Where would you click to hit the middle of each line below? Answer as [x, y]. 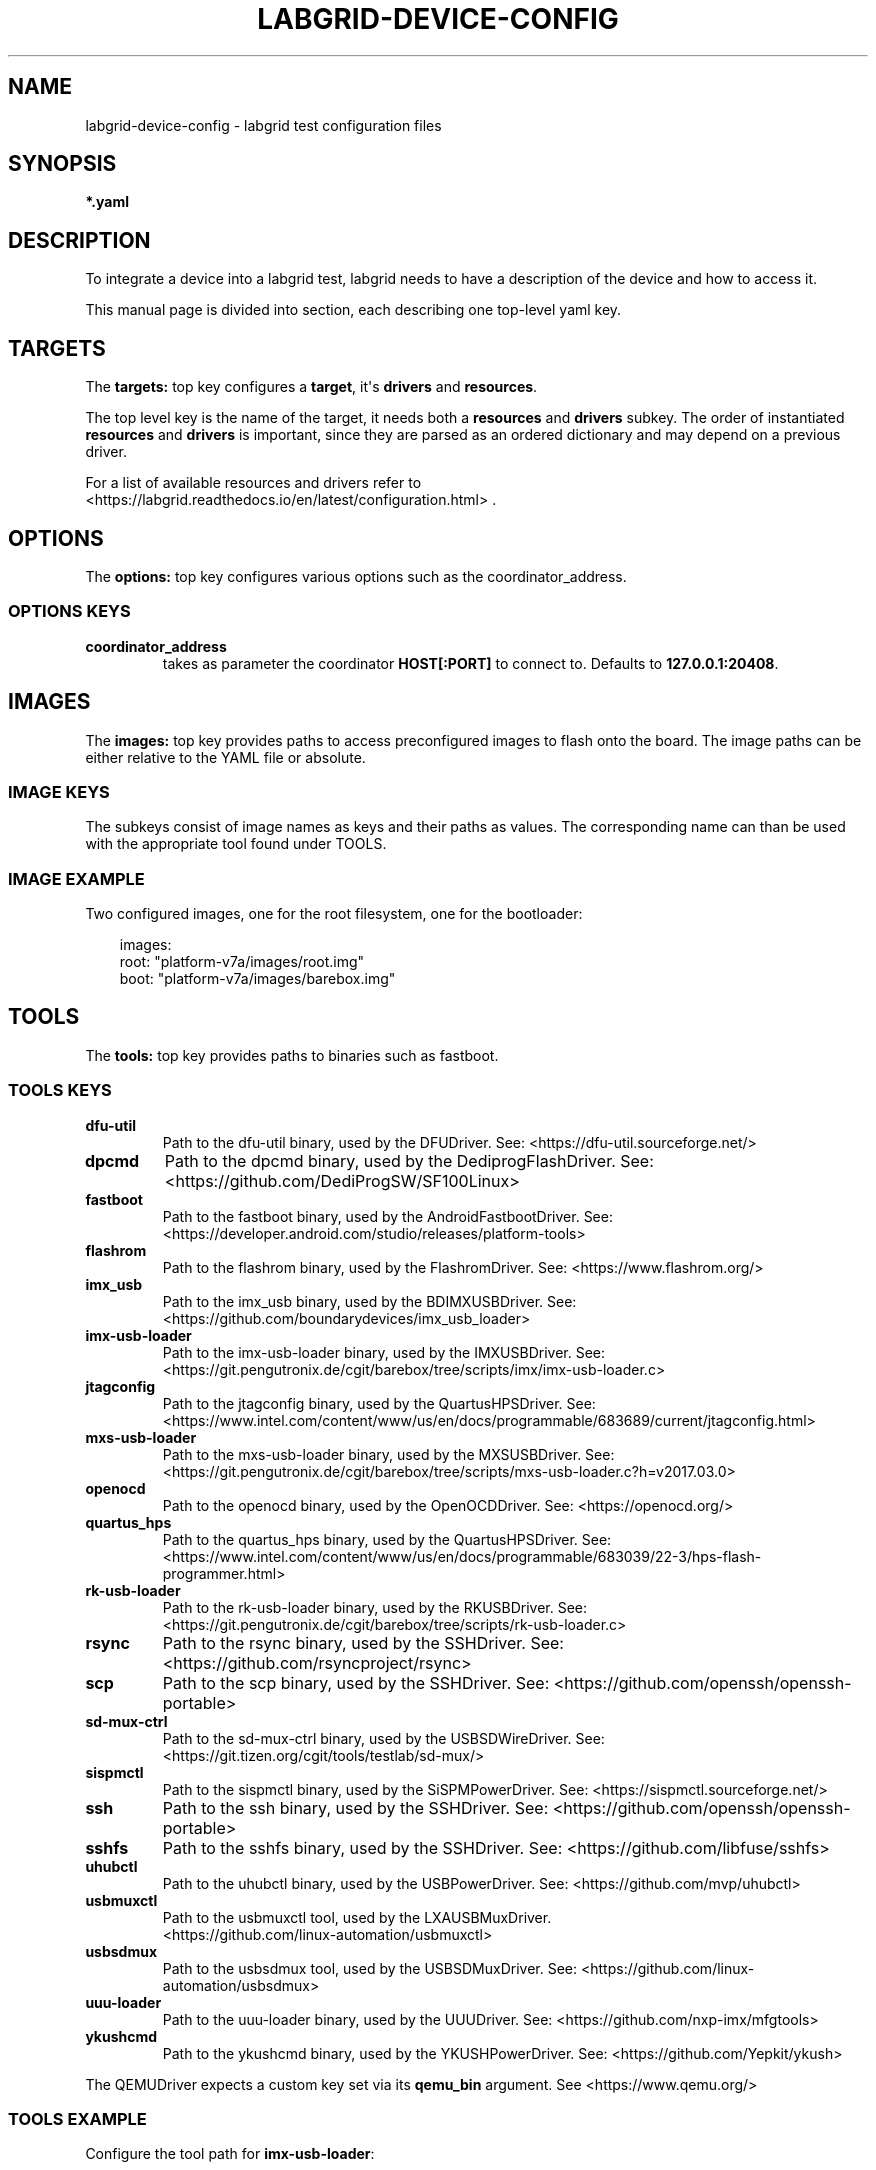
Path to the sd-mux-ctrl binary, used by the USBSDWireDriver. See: [383, 1738]
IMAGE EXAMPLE [76, 878]
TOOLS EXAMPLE [77, 2119]
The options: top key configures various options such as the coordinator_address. [356, 576]
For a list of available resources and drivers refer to [253, 483]
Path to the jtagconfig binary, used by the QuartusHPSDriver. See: [379, 1403]
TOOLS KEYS [60, 1090]
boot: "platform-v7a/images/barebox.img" [257, 979]
